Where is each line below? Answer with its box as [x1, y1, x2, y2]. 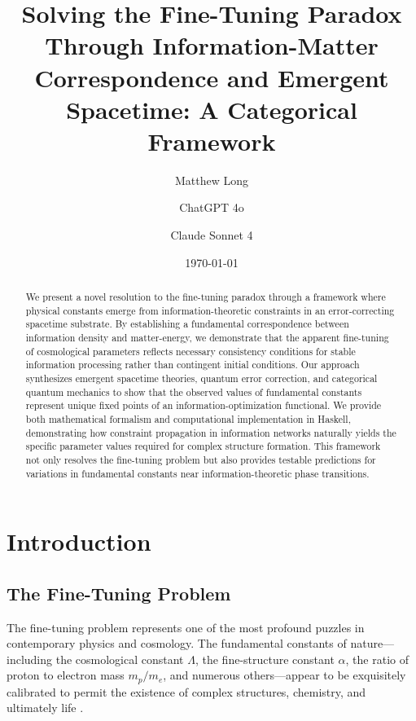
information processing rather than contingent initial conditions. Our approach [25, 358, 360, 371]
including [7, 650, 53, 667]
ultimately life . [7, 699, 84, 716]
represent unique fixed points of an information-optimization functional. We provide [25, 398, 382, 412]
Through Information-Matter [45, 29, 379, 62]
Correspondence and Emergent [34, 60, 389, 94]
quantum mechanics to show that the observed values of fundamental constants [25, 385, 362, 398]
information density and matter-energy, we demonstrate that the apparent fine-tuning [25, 331, 389, 345]
